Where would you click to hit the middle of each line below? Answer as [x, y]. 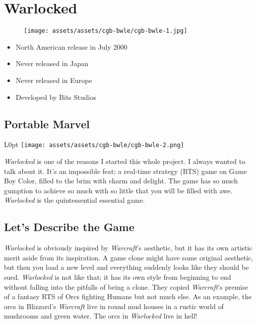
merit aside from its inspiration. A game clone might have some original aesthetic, [129, 257]
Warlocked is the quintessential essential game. [74, 200]
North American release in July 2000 [71, 46]
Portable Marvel [47, 123]
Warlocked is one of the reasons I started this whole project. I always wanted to [125, 161]
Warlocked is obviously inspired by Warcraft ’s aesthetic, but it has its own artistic [128, 248]
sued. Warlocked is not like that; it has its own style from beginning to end [118, 277]
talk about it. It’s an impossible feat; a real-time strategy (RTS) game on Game [126, 171]
